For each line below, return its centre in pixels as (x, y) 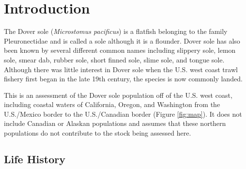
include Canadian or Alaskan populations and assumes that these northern (115, 123)
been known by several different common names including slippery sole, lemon (120, 50)
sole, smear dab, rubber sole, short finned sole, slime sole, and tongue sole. (114, 59)
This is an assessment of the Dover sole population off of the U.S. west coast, (118, 95)
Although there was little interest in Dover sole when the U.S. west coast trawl (121, 69)
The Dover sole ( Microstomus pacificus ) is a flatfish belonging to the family (116, 31)
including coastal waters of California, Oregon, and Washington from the (112, 104)
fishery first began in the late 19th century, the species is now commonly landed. (123, 79)
